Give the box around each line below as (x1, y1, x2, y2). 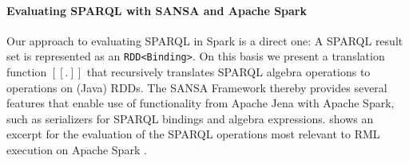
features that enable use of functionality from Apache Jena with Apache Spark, (6, 95, 395, 111)
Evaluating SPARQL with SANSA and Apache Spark (6, 2, 307, 18)
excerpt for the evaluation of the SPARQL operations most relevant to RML (6, 126, 380, 142)
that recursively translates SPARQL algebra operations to (86, 64, 371, 80)
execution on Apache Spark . (6, 142, 147, 158)
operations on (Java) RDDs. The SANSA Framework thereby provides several (6, 79, 387, 95)
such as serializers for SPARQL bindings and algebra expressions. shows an (6, 110, 374, 126)
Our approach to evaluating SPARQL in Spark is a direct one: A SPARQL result (6, 32, 403, 49)
